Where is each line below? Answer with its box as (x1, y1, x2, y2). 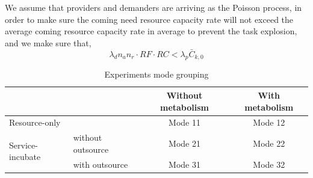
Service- (9, 138, 38, 151)
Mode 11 (169, 116, 200, 129)
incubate (9, 150, 41, 163)
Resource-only (9, 116, 61, 129)
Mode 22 (253, 137, 285, 150)
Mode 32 (253, 158, 285, 170)
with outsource (73, 158, 128, 170)
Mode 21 (169, 137, 200, 150)
